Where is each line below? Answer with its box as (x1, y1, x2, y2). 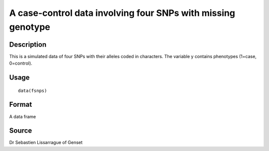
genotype (9, 21, 51, 32)
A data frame (9, 113, 36, 119)
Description (9, 40, 47, 49)
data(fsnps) (18, 87, 47, 93)
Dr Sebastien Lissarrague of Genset (9, 140, 83, 146)
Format (9, 100, 32, 109)
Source (9, 127, 32, 135)
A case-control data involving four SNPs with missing (9, 7, 235, 18)
